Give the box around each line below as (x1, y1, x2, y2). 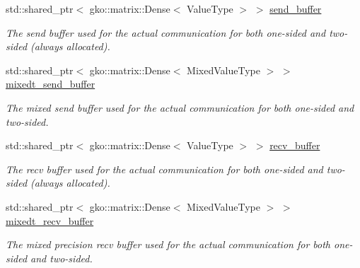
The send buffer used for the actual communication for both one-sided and (6, 25, 326, 40)
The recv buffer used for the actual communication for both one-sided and (6, 161, 323, 176)
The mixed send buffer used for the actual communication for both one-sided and (6, 100, 354, 115)
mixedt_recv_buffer (6, 213, 94, 228)
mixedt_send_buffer (6, 76, 95, 91)
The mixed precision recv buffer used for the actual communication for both (6, 237, 331, 252)
